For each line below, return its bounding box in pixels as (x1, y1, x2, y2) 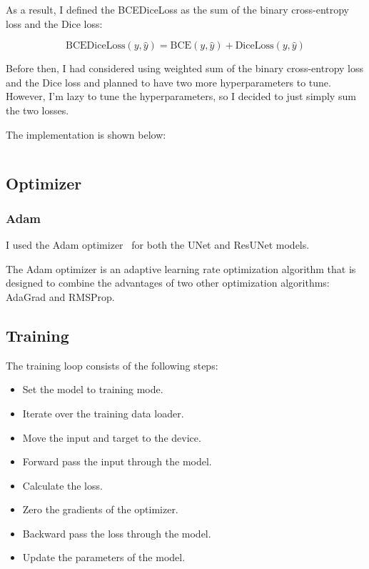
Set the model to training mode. (22, 382, 163, 397)
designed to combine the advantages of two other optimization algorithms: (6, 275, 330, 290)
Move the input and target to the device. (22, 430, 201, 445)
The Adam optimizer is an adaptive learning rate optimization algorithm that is (6, 261, 356, 276)
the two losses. (6, 102, 69, 117)
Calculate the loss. (22, 478, 103, 493)
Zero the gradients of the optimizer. (22, 502, 178, 517)
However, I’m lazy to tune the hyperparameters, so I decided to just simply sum (6, 89, 356, 104)
